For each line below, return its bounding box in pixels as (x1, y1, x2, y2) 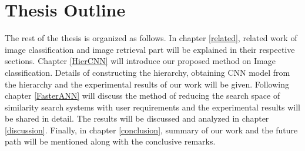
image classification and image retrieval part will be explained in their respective (5, 43, 295, 55)
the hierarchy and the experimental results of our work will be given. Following (5, 78, 289, 90)
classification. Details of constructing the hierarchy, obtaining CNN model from (5, 66, 290, 78)
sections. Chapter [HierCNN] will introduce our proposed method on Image (5, 55, 276, 67)
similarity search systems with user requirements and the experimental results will (5, 100, 300, 113)
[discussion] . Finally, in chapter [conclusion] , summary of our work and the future (5, 123, 298, 136)
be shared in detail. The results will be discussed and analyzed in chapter (5, 112, 269, 125)
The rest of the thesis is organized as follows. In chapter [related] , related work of (5, 32, 297, 44)
